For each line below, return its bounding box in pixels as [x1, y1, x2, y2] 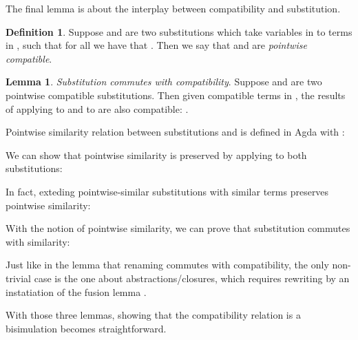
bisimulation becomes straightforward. [6, 321, 167, 335]
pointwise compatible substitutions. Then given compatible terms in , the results [6, 87, 346, 102]
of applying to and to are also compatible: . [6, 101, 189, 116]
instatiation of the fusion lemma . [6, 284, 147, 299]
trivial [6, 270, 32, 285]
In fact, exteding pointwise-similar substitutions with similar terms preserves [6, 184, 329, 198]
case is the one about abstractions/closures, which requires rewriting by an [34, 270, 350, 285]
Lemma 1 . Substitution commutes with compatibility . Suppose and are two [6, 74, 322, 89]
